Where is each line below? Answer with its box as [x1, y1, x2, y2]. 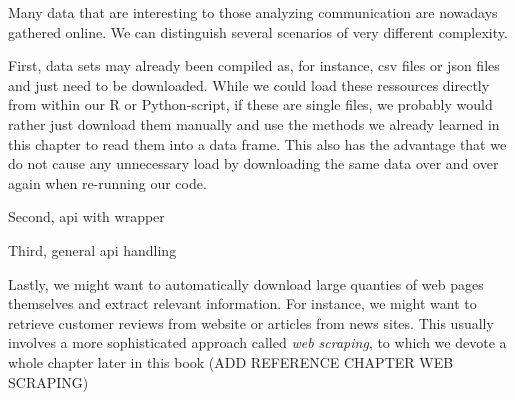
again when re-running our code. [8, 172, 207, 193]
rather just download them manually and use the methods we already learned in [8, 113, 500, 134]
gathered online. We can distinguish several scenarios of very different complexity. [8, 21, 508, 42]
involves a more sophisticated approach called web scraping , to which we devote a [8, 332, 507, 353]
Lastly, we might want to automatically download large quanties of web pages [8, 273, 484, 294]
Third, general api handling [8, 239, 177, 260]
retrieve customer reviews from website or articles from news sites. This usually [8, 312, 494, 333]
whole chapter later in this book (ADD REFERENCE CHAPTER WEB [8, 351, 454, 372]
